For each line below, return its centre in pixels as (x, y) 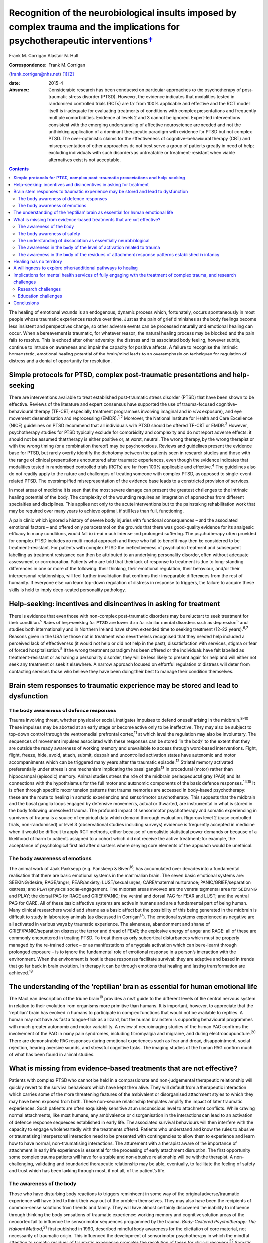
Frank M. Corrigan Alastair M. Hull (44, 56)
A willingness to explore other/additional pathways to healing (76, 268)
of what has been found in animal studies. (52, 1055)
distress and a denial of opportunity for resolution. (60, 361)
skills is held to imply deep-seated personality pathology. (67, 590)
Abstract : (19, 90)
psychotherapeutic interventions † (81, 41)
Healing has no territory (38, 262)
